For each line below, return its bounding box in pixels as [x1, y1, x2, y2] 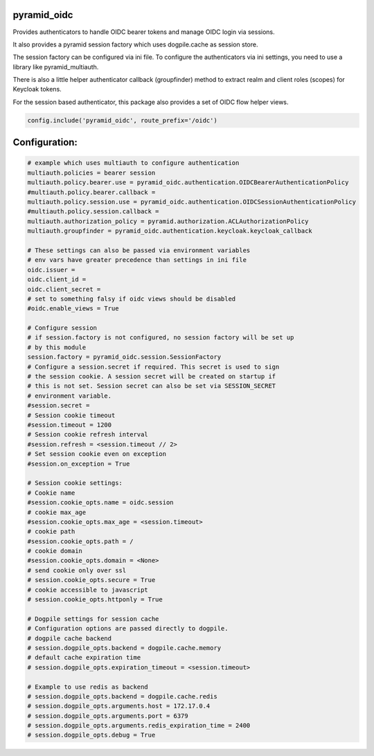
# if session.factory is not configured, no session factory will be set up [27, 333, 294, 342]
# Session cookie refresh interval [27, 430, 148, 439]
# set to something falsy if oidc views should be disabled [27, 295, 236, 303]
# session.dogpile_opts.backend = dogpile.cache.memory [27, 644, 222, 651]
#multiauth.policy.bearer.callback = [27, 188, 156, 196]
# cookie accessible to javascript [27, 586, 148, 594]
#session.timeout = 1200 [27, 421, 112, 429]
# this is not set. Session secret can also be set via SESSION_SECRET [27, 382, 276, 390]
